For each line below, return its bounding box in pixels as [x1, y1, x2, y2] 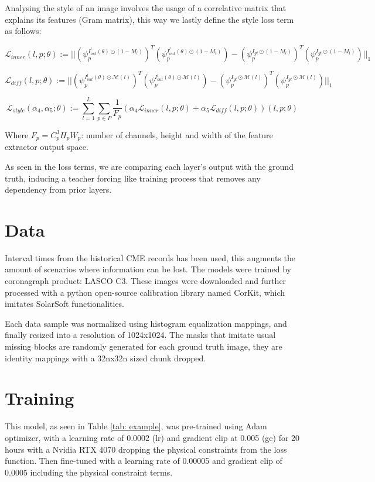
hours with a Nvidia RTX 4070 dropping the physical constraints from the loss [5, 443, 287, 455]
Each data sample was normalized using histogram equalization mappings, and [5, 317, 287, 329]
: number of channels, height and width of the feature [81, 128, 273, 141]
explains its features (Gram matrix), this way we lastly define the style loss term [5, 13, 294, 25]
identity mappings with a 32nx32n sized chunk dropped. [5, 351, 206, 364]
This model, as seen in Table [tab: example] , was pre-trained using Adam [5, 420, 267, 432]
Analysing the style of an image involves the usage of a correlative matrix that [5, 2, 287, 13]
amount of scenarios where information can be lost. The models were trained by [5, 263, 291, 275]
